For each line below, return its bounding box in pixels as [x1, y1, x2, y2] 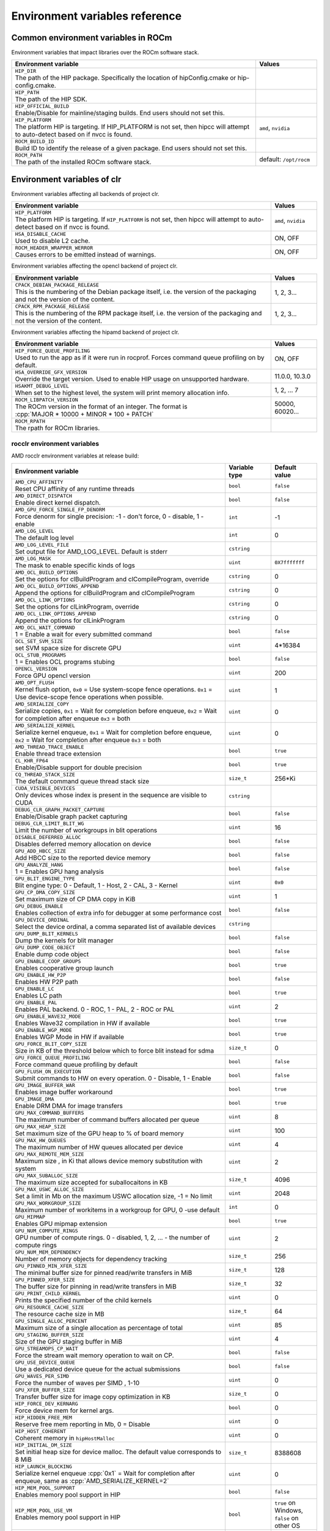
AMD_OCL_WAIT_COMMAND [15, 625, 76, 631]
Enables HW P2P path [15, 977, 79, 986]
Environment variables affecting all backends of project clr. [11, 190, 159, 197]
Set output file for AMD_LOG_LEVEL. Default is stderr [15, 547, 168, 556]
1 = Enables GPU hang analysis [15, 867, 104, 876]
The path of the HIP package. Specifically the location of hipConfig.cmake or [15, 73, 237, 82]
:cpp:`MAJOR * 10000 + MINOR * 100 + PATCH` [15, 410, 154, 419]
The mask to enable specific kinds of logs [15, 561, 136, 570]
